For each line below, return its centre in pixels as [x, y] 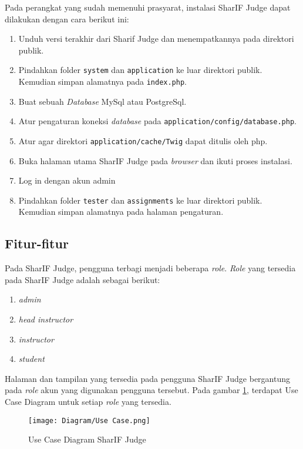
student [31, 359]
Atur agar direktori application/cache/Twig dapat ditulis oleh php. [143, 140]
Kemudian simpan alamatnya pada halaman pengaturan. [121, 212]
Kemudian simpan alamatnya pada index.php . [103, 82]
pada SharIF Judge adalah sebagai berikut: [83, 279]
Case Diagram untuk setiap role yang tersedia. [88, 401]
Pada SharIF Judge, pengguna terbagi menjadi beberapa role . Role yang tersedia [150, 268]
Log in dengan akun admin [67, 180]
